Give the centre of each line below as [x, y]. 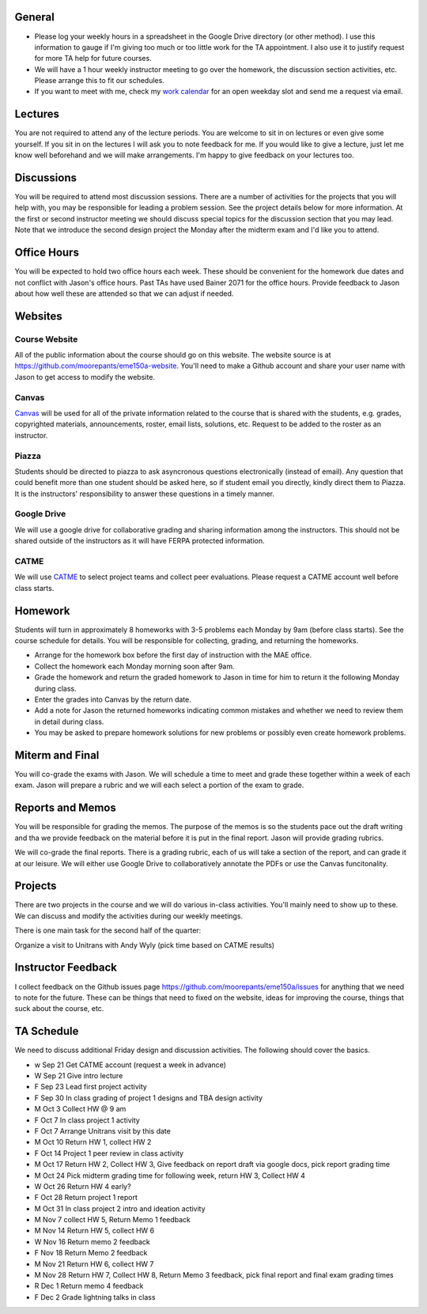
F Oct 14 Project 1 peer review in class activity [109, 1153]
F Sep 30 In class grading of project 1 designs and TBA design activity [149, 1098]
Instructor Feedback [66, 968]
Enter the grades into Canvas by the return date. [113, 699]
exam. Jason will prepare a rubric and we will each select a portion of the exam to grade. [159, 785]
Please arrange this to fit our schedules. [100, 81]
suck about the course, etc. [59, 1009]
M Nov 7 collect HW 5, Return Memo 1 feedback [113, 1220]
